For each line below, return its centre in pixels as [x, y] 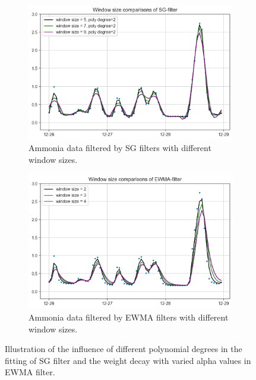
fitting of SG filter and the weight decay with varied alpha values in [128, 360]
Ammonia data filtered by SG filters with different [120, 148]
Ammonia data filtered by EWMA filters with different [129, 317]
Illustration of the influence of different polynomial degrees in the [124, 349]
